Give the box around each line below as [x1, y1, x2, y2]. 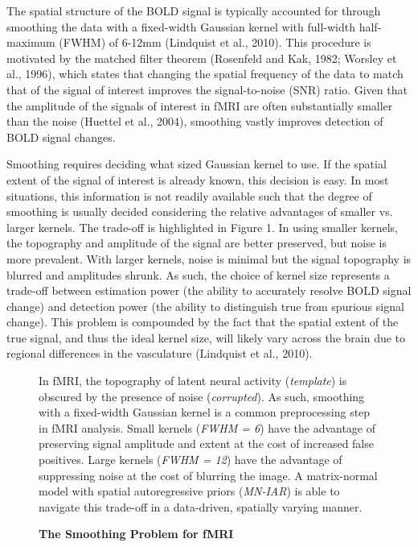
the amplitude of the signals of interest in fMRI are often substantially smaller [6, 97, 393, 114]
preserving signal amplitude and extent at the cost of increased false [39, 435, 374, 452]
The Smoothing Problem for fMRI [39, 525, 234, 542]
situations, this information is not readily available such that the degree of [6, 187, 372, 204]
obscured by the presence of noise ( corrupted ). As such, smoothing [39, 387, 365, 404]
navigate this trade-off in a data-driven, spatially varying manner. [39, 498, 363, 515]
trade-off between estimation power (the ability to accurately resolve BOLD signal [6, 282, 412, 299]
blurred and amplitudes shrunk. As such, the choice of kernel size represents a [6, 266, 390, 283]
